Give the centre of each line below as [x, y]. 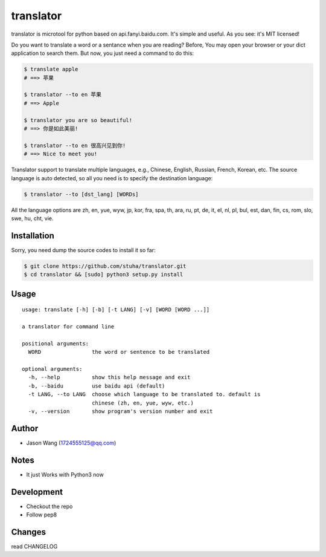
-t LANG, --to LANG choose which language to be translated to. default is [144, 394]
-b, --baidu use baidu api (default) [97, 386]
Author [25, 428]
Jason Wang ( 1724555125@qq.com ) [71, 443]
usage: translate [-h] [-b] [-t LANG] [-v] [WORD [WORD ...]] [116, 310]
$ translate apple [51, 69]
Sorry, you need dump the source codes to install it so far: [83, 250]
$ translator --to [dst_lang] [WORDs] [81, 194]
